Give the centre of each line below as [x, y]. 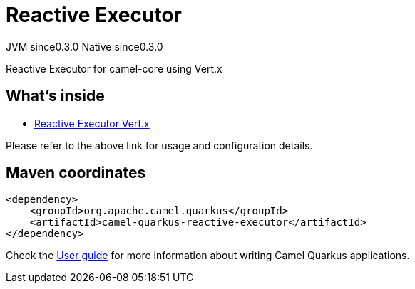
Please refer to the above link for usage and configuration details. [159, 145]
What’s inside [55, 96]
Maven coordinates [76, 173]
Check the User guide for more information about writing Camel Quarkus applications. [208, 256]
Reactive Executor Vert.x [92, 123]
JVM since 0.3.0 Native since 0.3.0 [84, 46]
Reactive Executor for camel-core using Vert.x [114, 68]
